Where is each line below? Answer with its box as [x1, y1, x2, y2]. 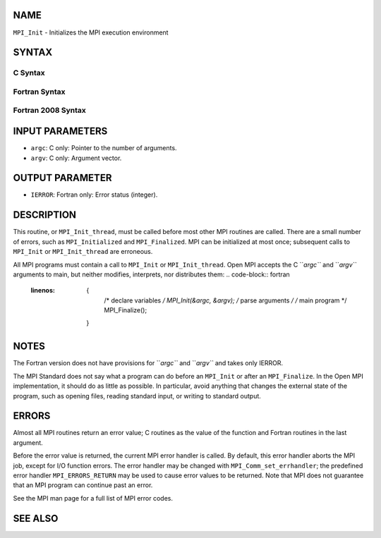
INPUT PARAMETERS [13, 126, 108, 137]
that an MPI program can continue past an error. [13, 481, 153, 489]
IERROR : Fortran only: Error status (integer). [30, 190, 158, 199]
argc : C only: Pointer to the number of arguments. [30, 144, 177, 152]
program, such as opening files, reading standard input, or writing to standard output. [13, 391, 261, 400]
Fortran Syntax [13, 87, 66, 97]
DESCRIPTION [13, 209, 77, 221]
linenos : [30, 286, 56, 295]
